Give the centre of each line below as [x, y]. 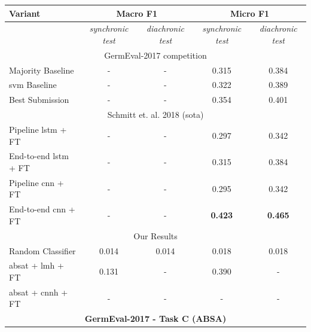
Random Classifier [42, 250]
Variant [25, 13]
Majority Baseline [42, 70]
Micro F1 [250, 13]
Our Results [155, 235]
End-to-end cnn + [42, 209]
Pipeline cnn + [36, 182]
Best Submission [39, 100]
